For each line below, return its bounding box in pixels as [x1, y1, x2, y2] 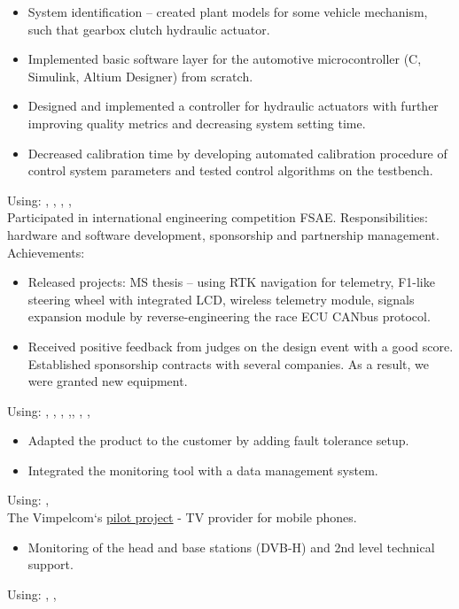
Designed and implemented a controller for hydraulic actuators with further [27, 96, 439, 115]
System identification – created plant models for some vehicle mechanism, [27, 3, 428, 20]
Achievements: [7, 243, 85, 261]
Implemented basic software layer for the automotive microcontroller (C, [27, 50, 422, 68]
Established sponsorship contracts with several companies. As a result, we [27, 354, 429, 373]
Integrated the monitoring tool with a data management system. [27, 460, 378, 479]
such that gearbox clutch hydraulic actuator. [27, 19, 270, 38]
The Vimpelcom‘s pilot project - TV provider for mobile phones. [7, 508, 357, 527]
